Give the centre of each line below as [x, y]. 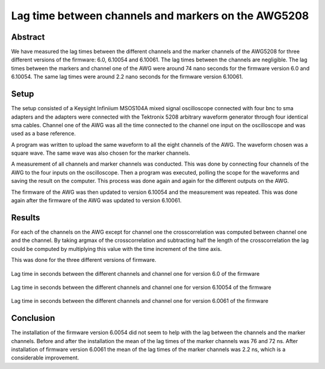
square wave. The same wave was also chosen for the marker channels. [101, 153]
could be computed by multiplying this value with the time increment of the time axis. [116, 249]
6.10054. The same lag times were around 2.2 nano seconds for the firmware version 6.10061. [127, 77]
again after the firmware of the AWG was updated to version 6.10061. [96, 200]
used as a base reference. [44, 134]
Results [26, 218]
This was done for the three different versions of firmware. [84, 260]
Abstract [28, 37]
